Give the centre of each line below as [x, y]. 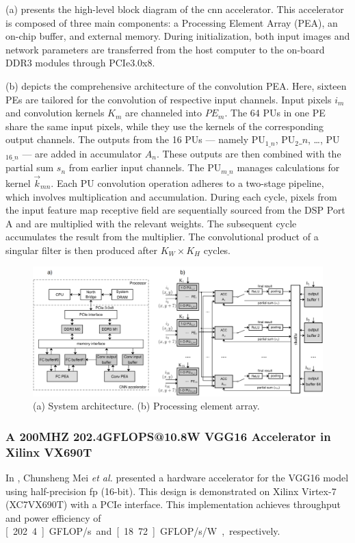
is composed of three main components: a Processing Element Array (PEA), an [172, 22]
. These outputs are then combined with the [249, 153]
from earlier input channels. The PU [145, 167]
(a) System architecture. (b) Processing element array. [146, 406]
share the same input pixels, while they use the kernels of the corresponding [165, 126]
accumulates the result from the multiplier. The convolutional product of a [162, 237]
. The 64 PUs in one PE [275, 113]
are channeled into [164, 113]
